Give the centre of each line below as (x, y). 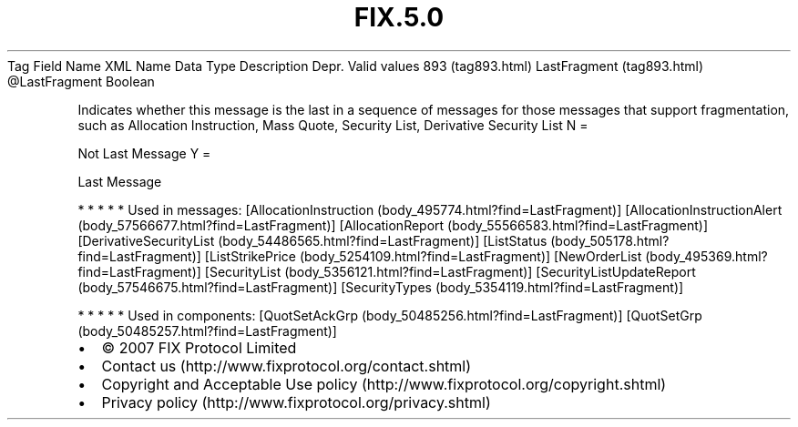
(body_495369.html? (706, 256)
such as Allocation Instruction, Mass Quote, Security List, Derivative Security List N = (333, 125)
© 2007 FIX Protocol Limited (199, 347)
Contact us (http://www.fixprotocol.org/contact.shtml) (286, 366)
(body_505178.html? (610, 240)
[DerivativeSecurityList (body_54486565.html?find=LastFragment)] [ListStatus (312, 240)
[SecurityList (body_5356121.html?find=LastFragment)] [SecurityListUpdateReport (450, 271)
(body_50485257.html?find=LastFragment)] (207, 330)
